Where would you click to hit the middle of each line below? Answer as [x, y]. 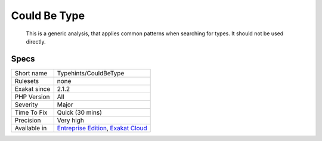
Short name [31, 73]
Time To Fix [31, 112]
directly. [36, 41]
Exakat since [32, 88]
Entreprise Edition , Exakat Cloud [102, 128]
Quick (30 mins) [80, 112]
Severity [26, 105]
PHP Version [32, 97]
